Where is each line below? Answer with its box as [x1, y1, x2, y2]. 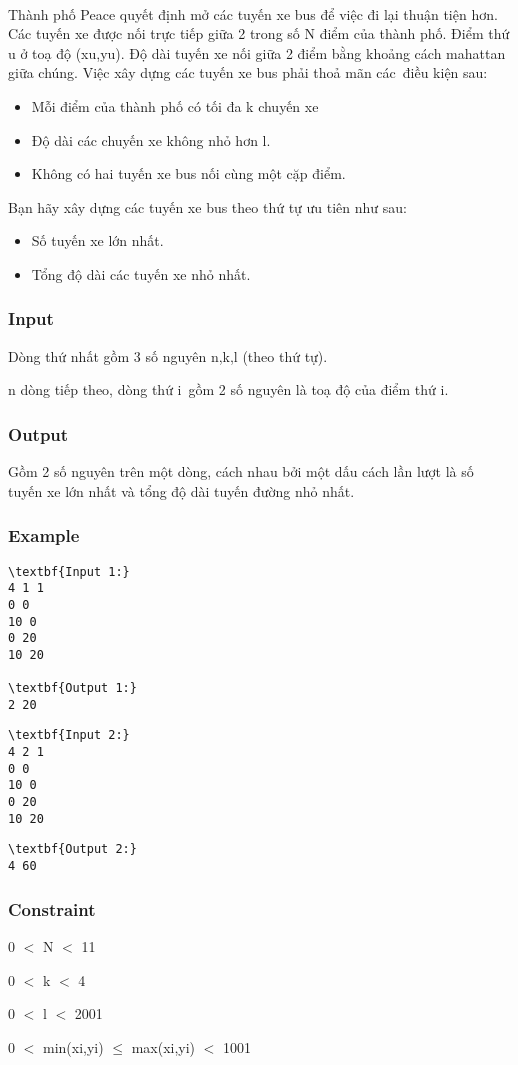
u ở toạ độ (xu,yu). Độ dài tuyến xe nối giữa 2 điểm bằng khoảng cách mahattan [8, 42, 506, 63]
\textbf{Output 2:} [8, 842, 137, 857]
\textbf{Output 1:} [8, 681, 137, 696]
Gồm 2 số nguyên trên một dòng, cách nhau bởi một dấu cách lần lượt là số [8, 461, 474, 482]
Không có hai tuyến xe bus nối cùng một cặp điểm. [31, 163, 346, 184]
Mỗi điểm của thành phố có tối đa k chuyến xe [31, 95, 319, 116]
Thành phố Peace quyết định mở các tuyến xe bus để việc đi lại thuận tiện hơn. [8, 3, 498, 24]
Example [8, 523, 80, 548]
